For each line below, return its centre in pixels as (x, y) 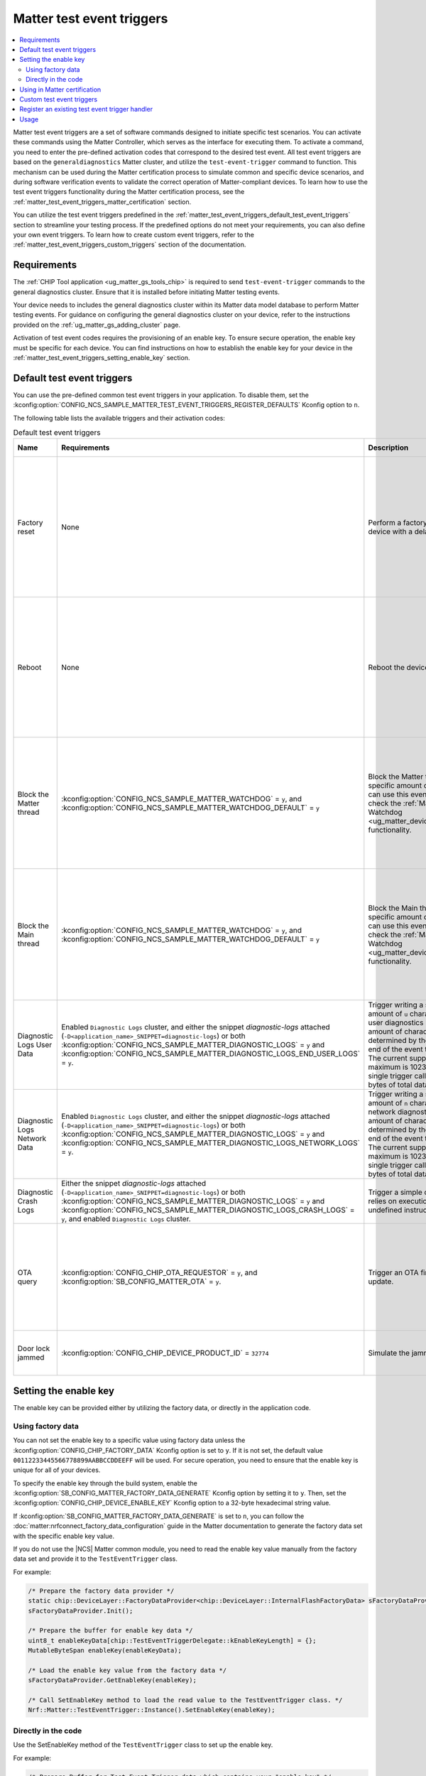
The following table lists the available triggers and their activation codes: (119, 418)
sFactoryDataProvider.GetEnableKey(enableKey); (112, 1680)
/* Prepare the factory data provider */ (101, 1591)
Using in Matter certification (60, 90)
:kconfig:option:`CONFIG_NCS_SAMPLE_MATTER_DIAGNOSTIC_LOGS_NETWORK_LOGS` (211, 1143)
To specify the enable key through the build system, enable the (105, 1483)
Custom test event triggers (59, 99)
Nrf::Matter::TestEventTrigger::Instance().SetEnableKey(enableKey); (152, 1710)
